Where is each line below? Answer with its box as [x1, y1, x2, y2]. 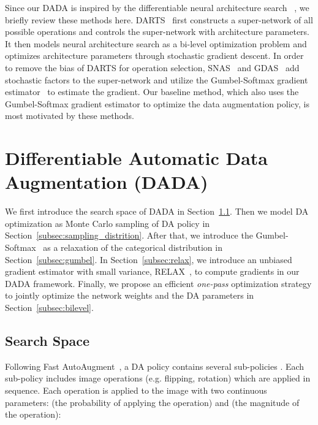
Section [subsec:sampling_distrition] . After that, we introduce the [5, 229, 253, 242]
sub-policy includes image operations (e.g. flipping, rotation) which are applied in [5, 372, 311, 385]
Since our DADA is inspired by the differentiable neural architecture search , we [5, 1, 309, 13]
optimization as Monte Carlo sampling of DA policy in [5, 216, 210, 229]
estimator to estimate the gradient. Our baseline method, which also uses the [5, 85, 299, 98]
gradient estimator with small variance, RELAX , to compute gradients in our [5, 265, 300, 278]
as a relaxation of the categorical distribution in [43, 241, 222, 254]
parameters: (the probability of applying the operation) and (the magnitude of [5, 396, 300, 408]
